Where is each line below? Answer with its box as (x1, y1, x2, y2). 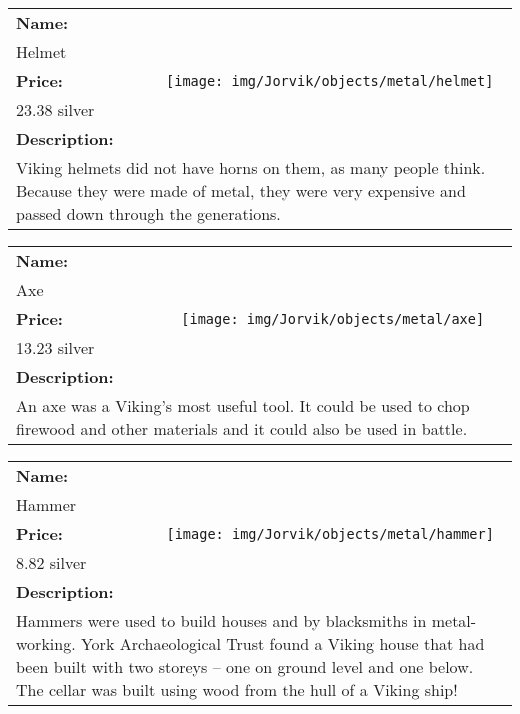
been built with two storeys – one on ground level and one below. (16, 655, 474, 678)
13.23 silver (16, 336, 95, 359)
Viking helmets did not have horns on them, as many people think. (16, 156, 486, 179)
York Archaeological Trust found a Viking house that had (80, 632, 485, 655)
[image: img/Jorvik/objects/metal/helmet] (166, 72, 494, 89)
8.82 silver (16, 551, 87, 574)
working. (16, 632, 76, 655)
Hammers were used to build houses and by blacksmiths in (16, 609, 427, 632)
